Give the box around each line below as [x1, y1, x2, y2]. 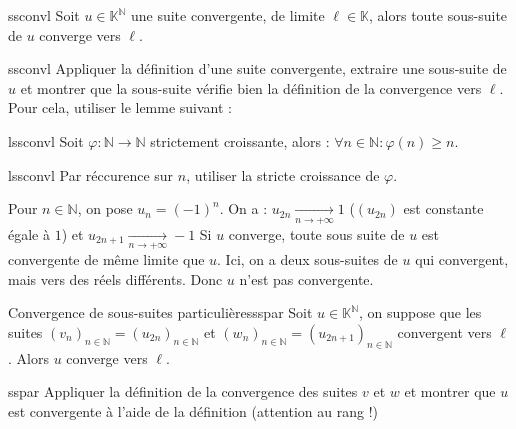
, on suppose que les [359, 302, 482, 323]
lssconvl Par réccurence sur [8, 164, 174, 185]
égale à [8, 223, 50, 244]
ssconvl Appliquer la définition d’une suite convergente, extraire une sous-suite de [8, 58, 507, 79]
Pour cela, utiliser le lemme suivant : [8, 97, 233, 118]
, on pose [77, 198, 133, 219]
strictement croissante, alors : [150, 130, 330, 151]
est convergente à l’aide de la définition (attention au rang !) [8, 400, 378, 421]
